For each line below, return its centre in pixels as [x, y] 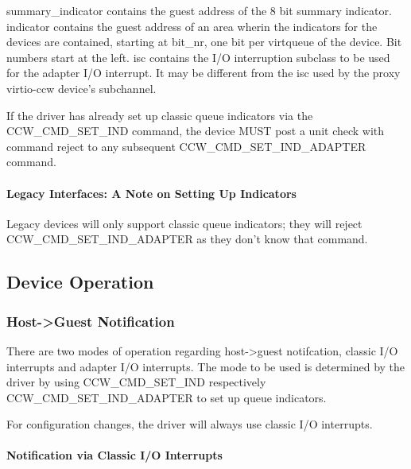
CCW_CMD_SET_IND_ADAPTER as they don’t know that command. [187, 239]
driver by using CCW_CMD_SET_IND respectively [136, 382]
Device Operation [80, 282]
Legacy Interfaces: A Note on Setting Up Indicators [151, 193]
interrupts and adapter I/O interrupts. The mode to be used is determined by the [206, 366]
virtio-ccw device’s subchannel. [81, 88]
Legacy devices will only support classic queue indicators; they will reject [184, 223]
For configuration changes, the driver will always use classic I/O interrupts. [190, 424]
